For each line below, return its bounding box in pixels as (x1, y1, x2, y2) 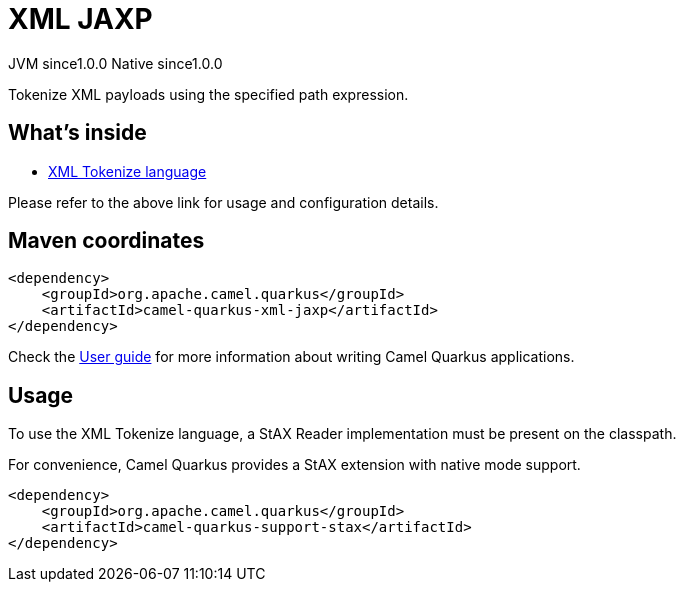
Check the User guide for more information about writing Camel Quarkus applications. (8, 348, 575, 366)
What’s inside (8, 120, 147, 146)
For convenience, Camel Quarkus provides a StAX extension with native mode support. (8, 456, 581, 474)
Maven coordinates (8, 228, 205, 254)
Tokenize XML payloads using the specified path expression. (8, 85, 409, 103)
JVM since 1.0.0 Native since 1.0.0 (8, 54, 223, 72)
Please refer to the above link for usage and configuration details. (8, 193, 439, 211)
